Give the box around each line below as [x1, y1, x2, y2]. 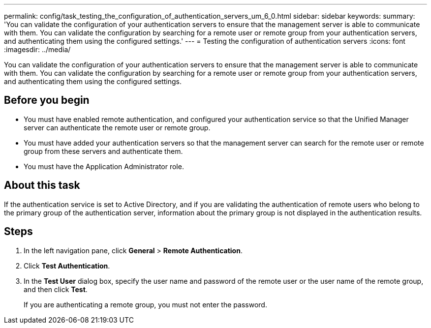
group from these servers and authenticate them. [24, 147, 183, 155]
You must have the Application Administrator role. [24, 162, 184, 171]
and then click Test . [24, 285, 88, 294]
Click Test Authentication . [24, 261, 110, 270]
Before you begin [4, 94, 90, 107]
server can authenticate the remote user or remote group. [24, 123, 211, 132]
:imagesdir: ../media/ [4, 45, 71, 54]
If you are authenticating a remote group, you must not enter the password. [24, 300, 267, 309]
